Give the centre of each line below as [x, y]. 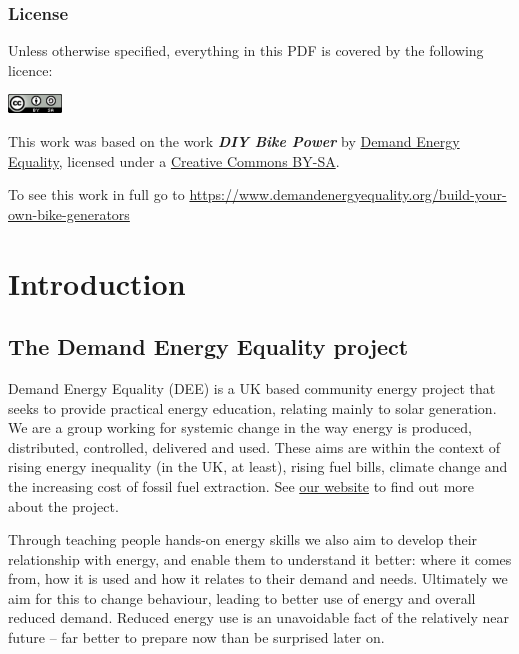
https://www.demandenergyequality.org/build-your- [348, 194]
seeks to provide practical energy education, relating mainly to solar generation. [252, 407]
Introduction [97, 282]
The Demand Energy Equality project [208, 346]
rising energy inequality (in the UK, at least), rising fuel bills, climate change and [258, 466]
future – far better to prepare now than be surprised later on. [196, 637]
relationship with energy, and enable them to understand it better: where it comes [260, 558]
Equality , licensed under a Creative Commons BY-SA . [174, 160]
